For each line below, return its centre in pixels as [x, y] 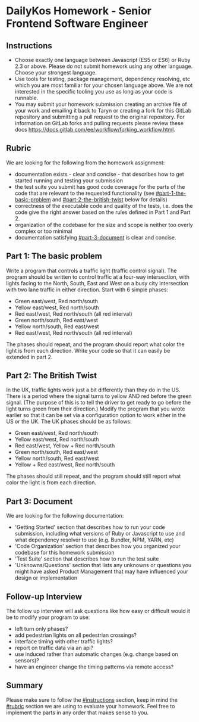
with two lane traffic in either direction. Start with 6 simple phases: [87, 290]
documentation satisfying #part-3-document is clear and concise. [95, 237]
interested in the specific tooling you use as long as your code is [94, 91]
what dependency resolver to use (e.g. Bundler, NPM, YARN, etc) [94, 540]
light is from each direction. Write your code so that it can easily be [88, 350]
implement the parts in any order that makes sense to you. [78, 712]
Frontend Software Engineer [77, 24]
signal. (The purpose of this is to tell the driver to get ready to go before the [99, 403]
